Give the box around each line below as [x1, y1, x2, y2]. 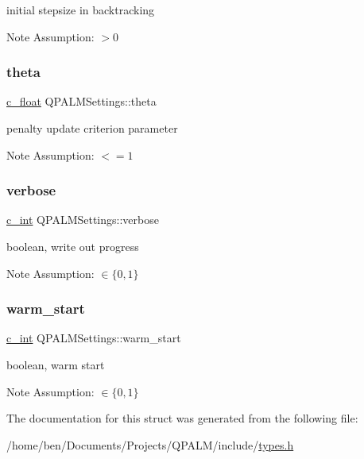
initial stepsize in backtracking [6, 2, 155, 17]
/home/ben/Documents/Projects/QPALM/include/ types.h [6, 436, 294, 453]
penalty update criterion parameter [6, 120, 178, 136]
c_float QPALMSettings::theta [6, 93, 157, 110]
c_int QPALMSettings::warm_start [6, 330, 181, 346]
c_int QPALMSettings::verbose [6, 211, 159, 228]
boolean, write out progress [6, 238, 139, 254]
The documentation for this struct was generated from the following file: [6, 410, 358, 426]
